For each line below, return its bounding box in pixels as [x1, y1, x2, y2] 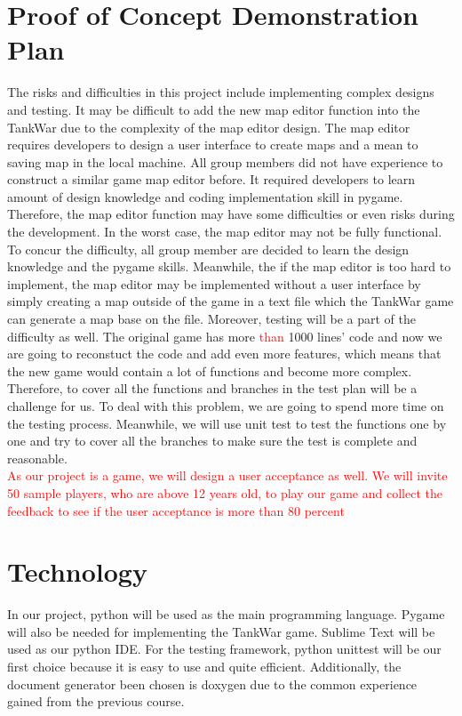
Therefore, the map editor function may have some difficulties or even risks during [7, 205, 455, 223]
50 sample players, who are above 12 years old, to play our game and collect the [7, 483, 442, 502]
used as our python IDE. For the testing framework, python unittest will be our [7, 640, 442, 658]
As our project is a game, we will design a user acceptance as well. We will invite [7, 466, 448, 485]
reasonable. [7, 448, 68, 467]
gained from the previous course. [7, 692, 185, 711]
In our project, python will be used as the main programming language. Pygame [7, 605, 445, 623]
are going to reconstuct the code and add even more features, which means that [7, 344, 442, 363]
